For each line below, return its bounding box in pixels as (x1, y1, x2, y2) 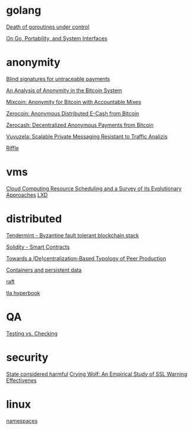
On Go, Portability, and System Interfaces (6, 34, 107, 42)
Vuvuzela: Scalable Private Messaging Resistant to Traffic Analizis (6, 133, 168, 140)
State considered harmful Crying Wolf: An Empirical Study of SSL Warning (6, 370, 188, 378)
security (6, 350, 49, 364)
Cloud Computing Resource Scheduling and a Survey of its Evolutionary (6, 185, 182, 192)
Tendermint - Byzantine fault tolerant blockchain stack (6, 231, 140, 238)
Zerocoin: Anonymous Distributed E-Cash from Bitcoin (6, 109, 140, 117)
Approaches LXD (6, 191, 48, 198)
